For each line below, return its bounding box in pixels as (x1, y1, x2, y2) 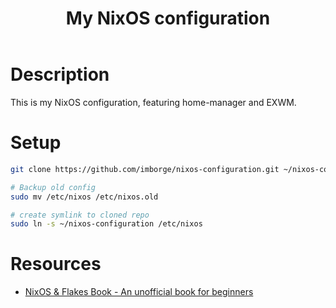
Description (10, 63, 110, 86)
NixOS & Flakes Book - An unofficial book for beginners (24, 286, 254, 298)
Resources (10, 253, 102, 276)
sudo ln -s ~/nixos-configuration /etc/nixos (10, 219, 203, 229)
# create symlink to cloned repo (10, 210, 150, 220)
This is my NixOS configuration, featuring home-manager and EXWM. (10, 96, 297, 108)
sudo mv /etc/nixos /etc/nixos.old (10, 192, 159, 202)
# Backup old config (10, 182, 97, 192)
